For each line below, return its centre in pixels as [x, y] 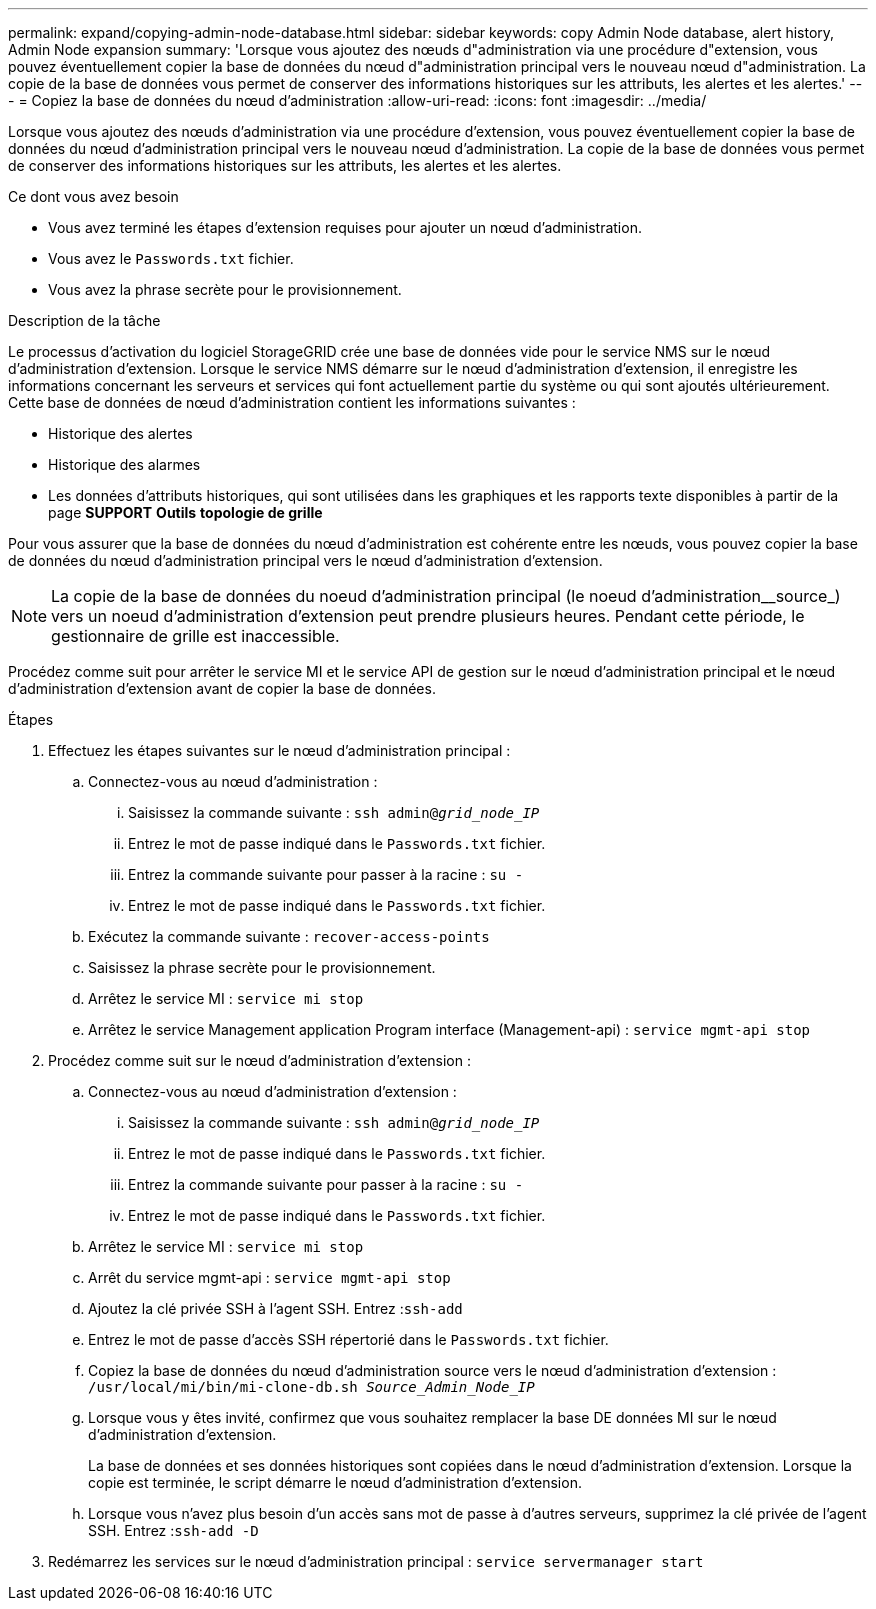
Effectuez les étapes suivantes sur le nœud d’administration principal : [279, 750]
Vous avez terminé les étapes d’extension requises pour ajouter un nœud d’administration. [345, 227]
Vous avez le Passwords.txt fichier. [171, 258]
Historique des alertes [120, 433]
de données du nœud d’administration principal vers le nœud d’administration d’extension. [305, 560]
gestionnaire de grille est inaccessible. [195, 636]
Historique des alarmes [124, 464]
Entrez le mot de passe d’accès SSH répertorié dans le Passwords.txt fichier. [348, 1339]
